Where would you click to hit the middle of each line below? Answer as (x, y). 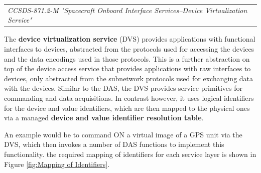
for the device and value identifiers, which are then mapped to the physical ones (127, 108)
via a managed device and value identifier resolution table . (104, 118)
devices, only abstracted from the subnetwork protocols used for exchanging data (129, 78)
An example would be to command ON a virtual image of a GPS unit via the (123, 134)
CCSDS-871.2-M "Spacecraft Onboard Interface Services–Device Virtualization (127, 10)
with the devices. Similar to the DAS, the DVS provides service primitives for (123, 88)
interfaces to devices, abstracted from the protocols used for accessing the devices (129, 49)
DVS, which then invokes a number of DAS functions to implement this (114, 144)
